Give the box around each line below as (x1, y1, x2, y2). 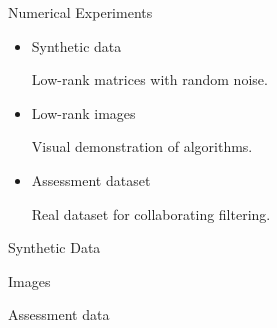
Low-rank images (31, 102, 136, 123)
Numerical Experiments (8, 2, 153, 22)
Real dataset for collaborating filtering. (31, 203, 271, 224)
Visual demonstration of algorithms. (31, 136, 253, 157)
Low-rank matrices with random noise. (31, 69, 268, 90)
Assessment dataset (31, 169, 151, 190)
